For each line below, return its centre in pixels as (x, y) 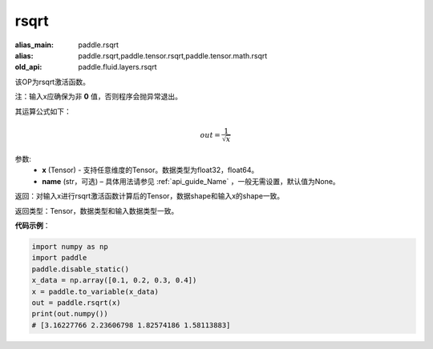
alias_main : (34, 45)
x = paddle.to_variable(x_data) (95, 291)
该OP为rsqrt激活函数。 (52, 82)
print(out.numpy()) (70, 314)
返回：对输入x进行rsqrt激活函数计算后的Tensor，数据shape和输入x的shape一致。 (150, 196)
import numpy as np (70, 247)
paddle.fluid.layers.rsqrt (117, 67)
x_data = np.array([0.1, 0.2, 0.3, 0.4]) (114, 281)
